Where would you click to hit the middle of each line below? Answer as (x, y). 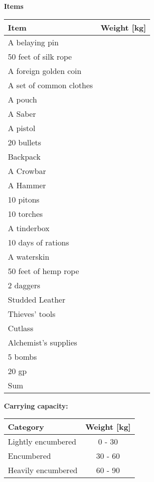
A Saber (22, 113)
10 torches (25, 213)
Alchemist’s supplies (43, 342)
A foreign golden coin (45, 70)
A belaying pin (33, 42)
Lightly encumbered (42, 442)
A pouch (23, 99)
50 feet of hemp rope (44, 271)
